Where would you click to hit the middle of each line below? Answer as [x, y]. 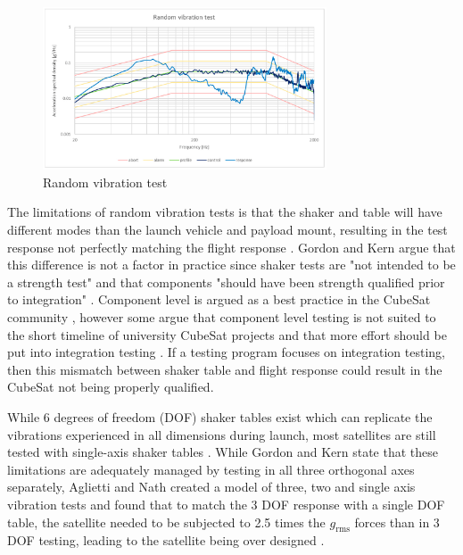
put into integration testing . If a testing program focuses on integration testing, [226, 352]
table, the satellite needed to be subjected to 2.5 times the [166, 522]
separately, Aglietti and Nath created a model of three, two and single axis [211, 487]
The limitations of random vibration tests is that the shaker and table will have [225, 212]
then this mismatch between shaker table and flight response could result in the [225, 369]
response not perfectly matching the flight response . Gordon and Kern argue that [231, 247]
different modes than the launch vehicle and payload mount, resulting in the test [227, 230]
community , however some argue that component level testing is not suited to [222, 317]
